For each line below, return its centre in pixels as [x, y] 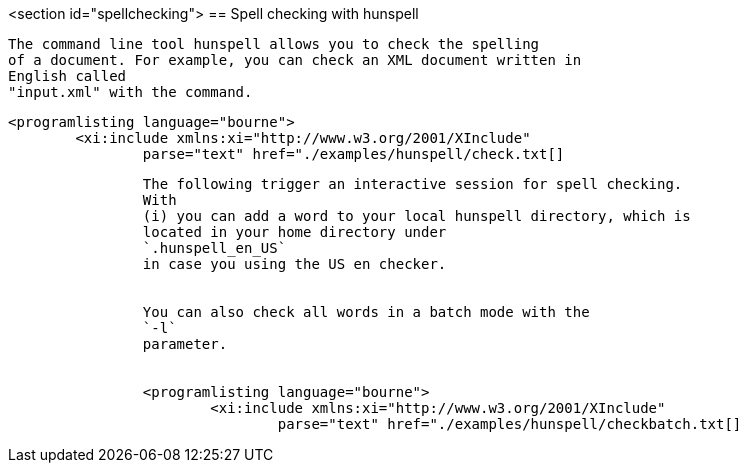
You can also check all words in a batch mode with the [366, 312]
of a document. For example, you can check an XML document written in [295, 60]
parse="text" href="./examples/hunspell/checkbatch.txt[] [509, 424]
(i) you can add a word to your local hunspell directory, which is [416, 216]
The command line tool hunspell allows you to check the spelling [274, 44]
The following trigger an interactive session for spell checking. [412, 184]
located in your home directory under [294, 232]
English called [67, 76]
